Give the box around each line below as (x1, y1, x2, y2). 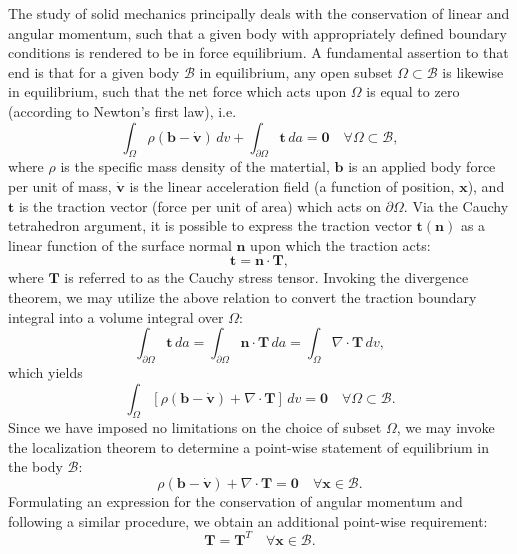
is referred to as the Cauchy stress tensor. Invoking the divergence (64, 267, 469, 288)
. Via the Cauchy (403, 195, 509, 216)
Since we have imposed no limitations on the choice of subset (8, 417, 382, 438)
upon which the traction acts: (250, 234, 431, 255)
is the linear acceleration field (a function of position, (129, 175, 455, 196)
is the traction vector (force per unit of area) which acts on (18, 195, 381, 216)
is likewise (442, 61, 504, 82)
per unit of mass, (8, 175, 112, 196)
